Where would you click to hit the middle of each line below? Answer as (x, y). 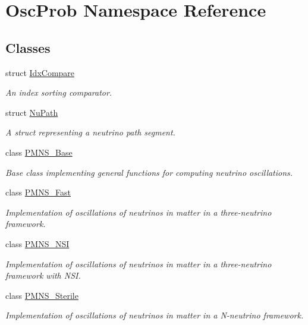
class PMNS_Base (39, 152)
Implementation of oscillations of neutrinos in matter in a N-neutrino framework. (155, 315)
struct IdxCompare (40, 72)
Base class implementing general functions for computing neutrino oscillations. (149, 172)
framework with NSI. (43, 275)
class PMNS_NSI (37, 243)
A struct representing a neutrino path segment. (90, 132)
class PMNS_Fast (38, 192)
